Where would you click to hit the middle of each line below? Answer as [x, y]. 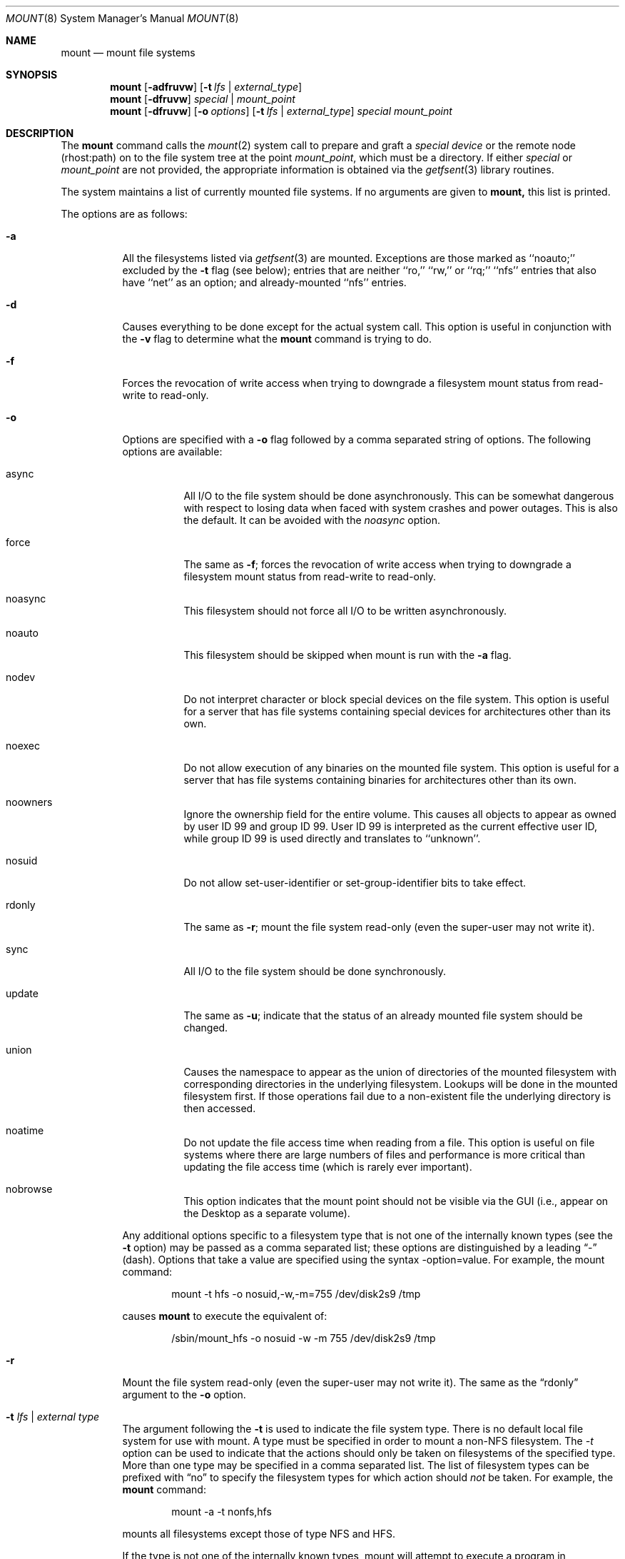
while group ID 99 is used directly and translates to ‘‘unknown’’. [332, 838]
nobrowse [29, 1189]
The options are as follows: [124, 214]
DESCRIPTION [40, 133]
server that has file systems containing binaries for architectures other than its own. [380, 780]
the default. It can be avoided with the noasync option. [312, 520]
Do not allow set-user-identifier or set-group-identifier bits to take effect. [355, 883]
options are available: [172, 451]
